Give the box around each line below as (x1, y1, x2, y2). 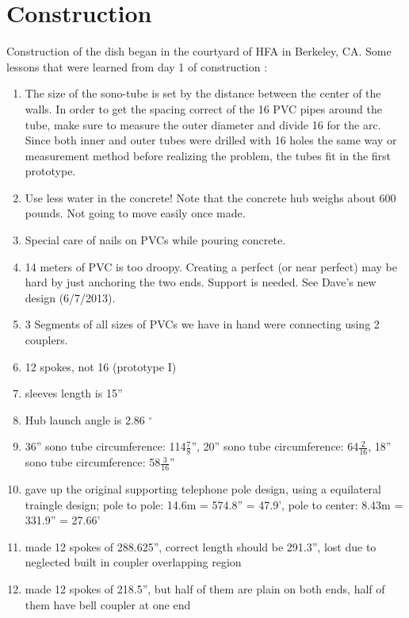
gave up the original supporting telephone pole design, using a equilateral (25, 481, 381, 497)
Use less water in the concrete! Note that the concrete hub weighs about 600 (25, 189, 396, 205)
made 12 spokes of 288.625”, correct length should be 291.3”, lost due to (25, 538, 377, 555)
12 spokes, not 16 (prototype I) (25, 358, 177, 374)
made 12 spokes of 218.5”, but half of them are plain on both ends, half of (25, 581, 385, 597)
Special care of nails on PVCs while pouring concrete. (25, 232, 286, 248)
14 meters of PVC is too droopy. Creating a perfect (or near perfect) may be (25, 258, 398, 274)
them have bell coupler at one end (25, 596, 191, 612)
